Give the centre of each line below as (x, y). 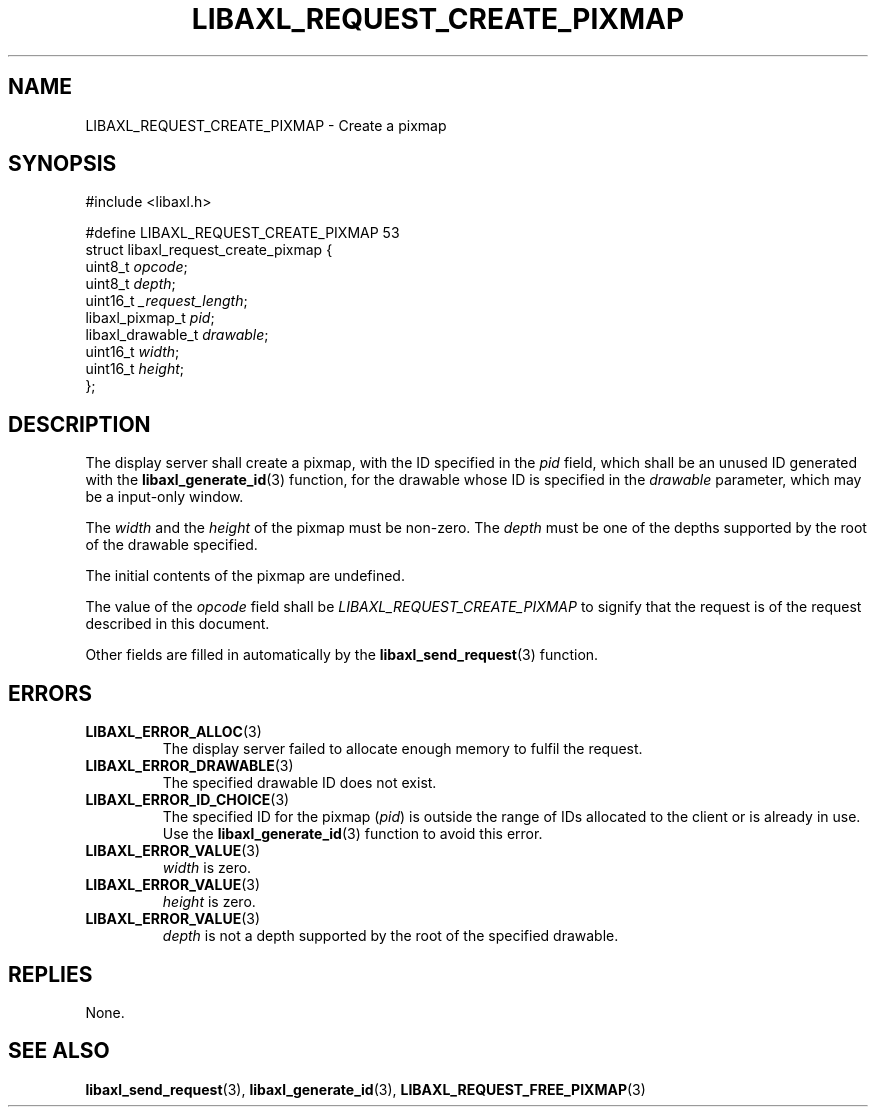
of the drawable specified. (171, 545)
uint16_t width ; (132, 352)
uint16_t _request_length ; (166, 301)
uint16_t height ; (134, 369)
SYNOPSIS (62, 164)
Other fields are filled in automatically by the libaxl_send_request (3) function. (342, 655)
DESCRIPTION (79, 424)
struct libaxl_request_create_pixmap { (209, 250)
